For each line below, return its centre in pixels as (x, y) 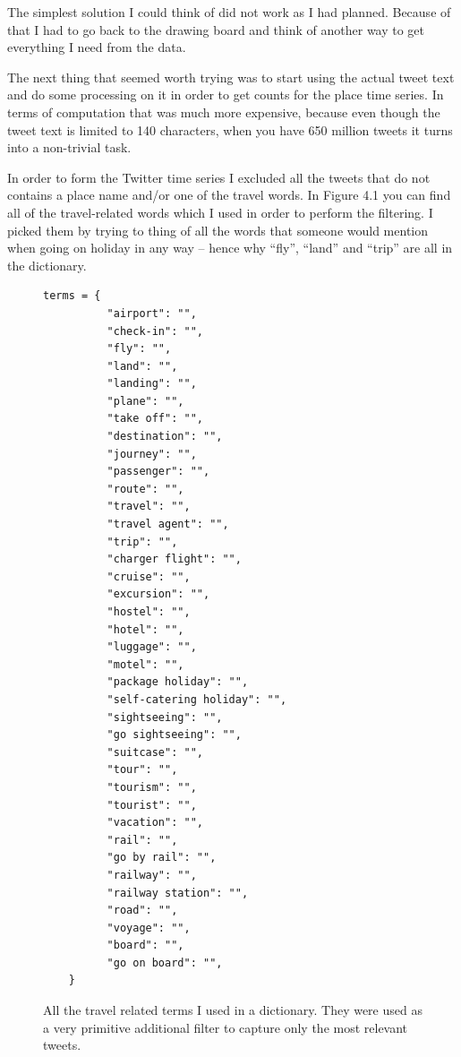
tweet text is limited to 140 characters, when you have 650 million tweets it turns (230, 129)
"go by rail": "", (162, 858)
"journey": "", (152, 454)
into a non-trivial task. (69, 147)
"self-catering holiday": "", (197, 699)
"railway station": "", (178, 893)
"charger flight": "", (174, 559)
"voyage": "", (149, 928)
